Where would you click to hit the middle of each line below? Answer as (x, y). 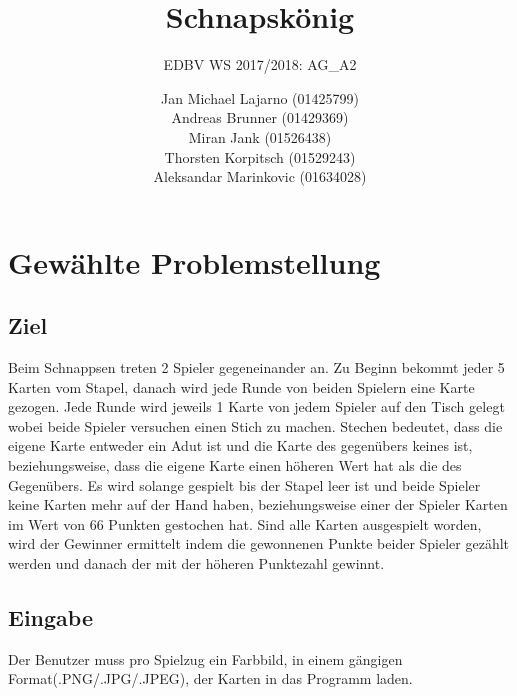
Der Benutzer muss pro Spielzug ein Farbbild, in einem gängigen (205, 658)
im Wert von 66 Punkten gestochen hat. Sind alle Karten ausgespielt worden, (245, 523)
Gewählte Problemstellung (194, 261)
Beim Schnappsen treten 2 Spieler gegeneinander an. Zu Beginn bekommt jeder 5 (256, 367)
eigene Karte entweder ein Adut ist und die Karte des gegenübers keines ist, (240, 445)
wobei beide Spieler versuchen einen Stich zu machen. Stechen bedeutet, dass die (255, 425)
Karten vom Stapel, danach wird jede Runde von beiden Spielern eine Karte (241, 386)
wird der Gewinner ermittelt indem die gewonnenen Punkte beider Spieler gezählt (259, 543)
